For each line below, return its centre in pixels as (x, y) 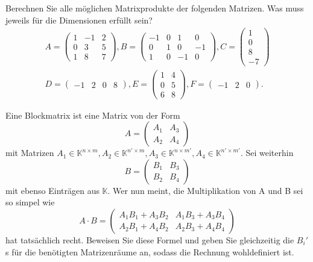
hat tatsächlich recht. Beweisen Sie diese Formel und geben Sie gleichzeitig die (150, 239)
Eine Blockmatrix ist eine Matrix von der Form (93, 115)
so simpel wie (30, 202)
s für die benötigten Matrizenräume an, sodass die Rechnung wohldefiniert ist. (150, 251)
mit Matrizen (30, 153)
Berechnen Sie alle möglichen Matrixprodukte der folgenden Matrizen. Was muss (155, 8)
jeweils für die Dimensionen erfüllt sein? (79, 20)
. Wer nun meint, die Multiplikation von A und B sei (205, 190)
